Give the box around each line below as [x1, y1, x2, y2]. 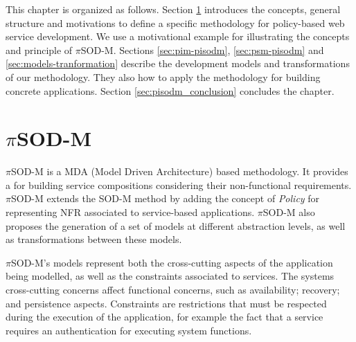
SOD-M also [262, 205, 315, 219]
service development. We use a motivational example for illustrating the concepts [6, 29, 350, 44]
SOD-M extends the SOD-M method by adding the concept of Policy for [10, 191, 320, 206]
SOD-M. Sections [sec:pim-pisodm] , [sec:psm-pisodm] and [80, 42, 324, 57]
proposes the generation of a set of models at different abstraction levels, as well [6, 218, 346, 233]
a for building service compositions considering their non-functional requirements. [6, 177, 352, 192]
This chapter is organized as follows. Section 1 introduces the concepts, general [6, 2, 341, 16]
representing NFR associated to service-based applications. [6, 205, 255, 219]
